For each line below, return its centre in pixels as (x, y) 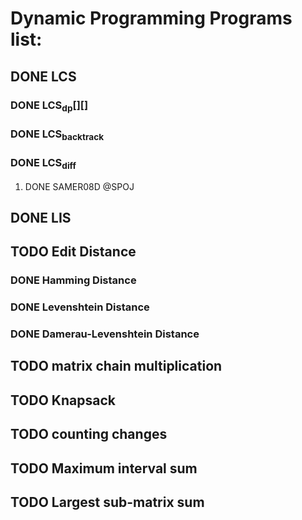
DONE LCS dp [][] (49, 106)
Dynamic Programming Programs (151, 18)
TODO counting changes (89, 434)
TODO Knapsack (63, 400)
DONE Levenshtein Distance (80, 307)
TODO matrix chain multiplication (116, 366)
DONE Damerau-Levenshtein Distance (105, 334)
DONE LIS (41, 217)
